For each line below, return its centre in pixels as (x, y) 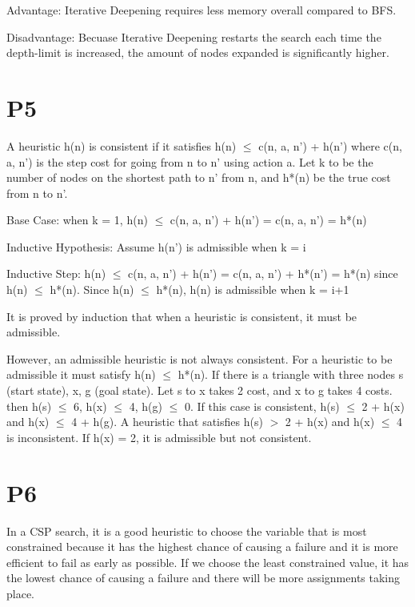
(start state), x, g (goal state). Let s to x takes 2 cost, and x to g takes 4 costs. (200, 390)
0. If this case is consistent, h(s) (262, 406)
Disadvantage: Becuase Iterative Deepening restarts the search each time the (194, 36)
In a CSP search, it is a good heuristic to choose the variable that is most (187, 531)
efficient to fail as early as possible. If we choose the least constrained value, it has (208, 562)
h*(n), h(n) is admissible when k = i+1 (253, 289)
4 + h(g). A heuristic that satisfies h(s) (167, 422)
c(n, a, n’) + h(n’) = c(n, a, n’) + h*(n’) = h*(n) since (263, 273)
